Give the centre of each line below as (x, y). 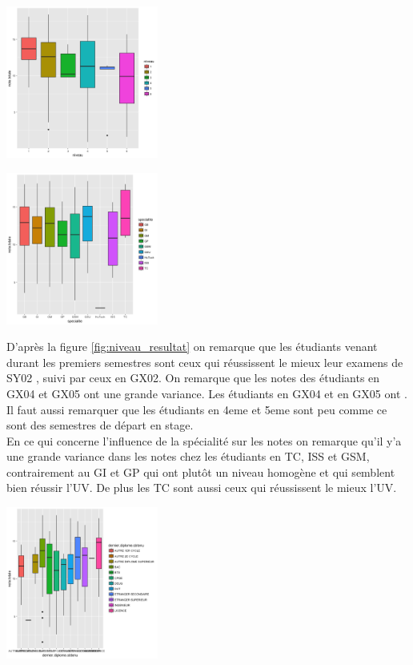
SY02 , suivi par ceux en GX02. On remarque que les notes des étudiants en (193, 378)
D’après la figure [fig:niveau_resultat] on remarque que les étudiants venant (192, 347)
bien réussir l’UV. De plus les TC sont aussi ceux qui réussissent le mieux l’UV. (202, 488)
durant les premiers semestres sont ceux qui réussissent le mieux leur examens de (205, 362)
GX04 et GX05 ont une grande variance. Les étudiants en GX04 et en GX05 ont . (207, 393)
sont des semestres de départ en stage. (100, 425)
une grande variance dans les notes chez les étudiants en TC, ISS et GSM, (188, 456)
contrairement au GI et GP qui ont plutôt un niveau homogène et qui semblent (201, 472)
